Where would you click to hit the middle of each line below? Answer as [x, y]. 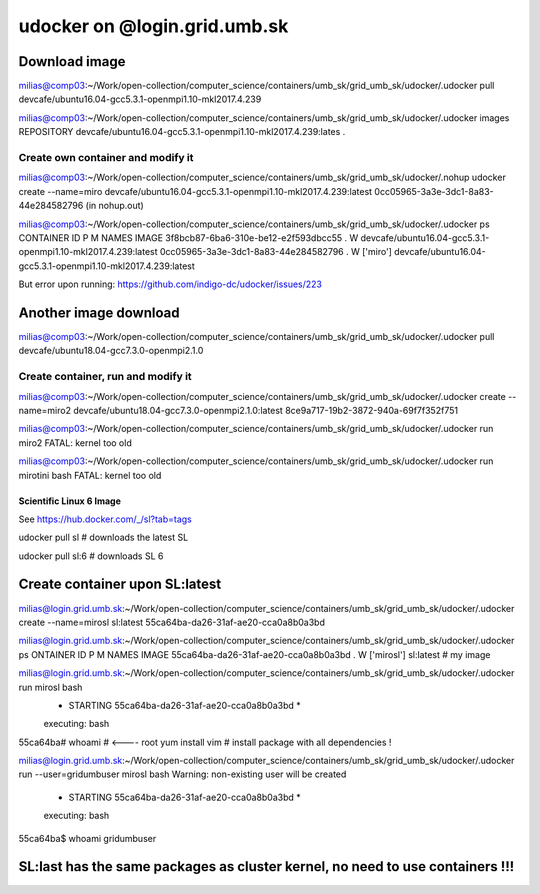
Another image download [99, 312]
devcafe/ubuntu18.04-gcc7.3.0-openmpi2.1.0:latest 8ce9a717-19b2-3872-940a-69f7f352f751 [266, 410]
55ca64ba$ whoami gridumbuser [87, 838]
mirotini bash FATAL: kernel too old [90, 475]
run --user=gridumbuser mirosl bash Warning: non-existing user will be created [182, 774]
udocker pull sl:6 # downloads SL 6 [91, 556]
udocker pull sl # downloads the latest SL [103, 537]
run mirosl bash [50, 687]
